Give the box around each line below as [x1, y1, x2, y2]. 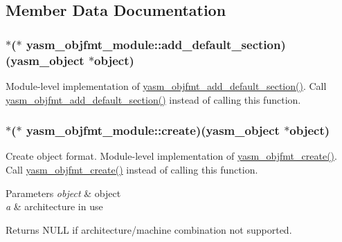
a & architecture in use [6, 199, 103, 214]
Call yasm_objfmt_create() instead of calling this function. [6, 162, 258, 176]
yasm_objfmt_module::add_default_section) [26, 35, 286, 53]
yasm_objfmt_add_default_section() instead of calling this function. [6, 92, 301, 106]
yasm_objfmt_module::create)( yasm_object [26, 122, 280, 139]
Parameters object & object [6, 185, 121, 200]
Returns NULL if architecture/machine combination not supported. [6, 222, 292, 236]
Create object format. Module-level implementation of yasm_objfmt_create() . [6, 149, 337, 163]
